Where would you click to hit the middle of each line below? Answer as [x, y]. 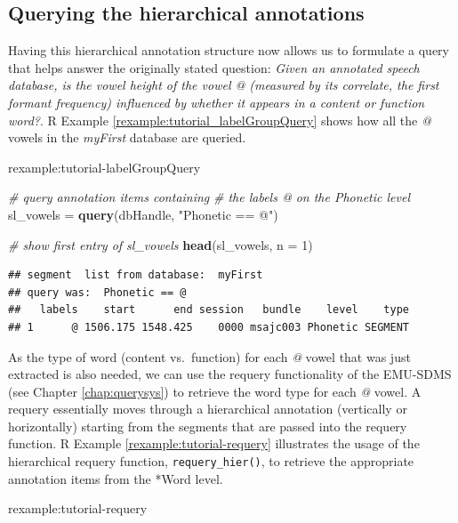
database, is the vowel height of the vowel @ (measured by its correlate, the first [224, 85]
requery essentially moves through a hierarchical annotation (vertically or [208, 409]
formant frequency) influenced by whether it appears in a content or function [217, 102]
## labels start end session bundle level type [209, 310]
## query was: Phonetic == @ [97, 292]
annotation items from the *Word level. [116, 478]
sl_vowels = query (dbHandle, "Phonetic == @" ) [143, 214]
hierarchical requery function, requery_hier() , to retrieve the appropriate [211, 461]
